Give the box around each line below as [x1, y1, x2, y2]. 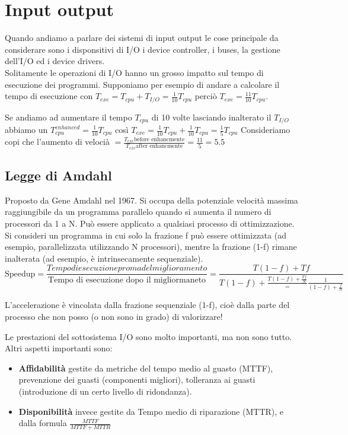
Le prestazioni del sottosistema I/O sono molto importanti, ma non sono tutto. [5, 330, 292, 342]
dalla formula [18, 417, 67, 429]
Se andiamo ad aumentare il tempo [5, 110, 132, 123]
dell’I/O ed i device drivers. [5, 55, 105, 67]
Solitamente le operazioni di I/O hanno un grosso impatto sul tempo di [5, 66, 264, 78]
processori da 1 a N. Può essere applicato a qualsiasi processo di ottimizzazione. [5, 217, 295, 230]
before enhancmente [134, 136, 185, 142]
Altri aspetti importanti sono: [5, 342, 113, 354]
